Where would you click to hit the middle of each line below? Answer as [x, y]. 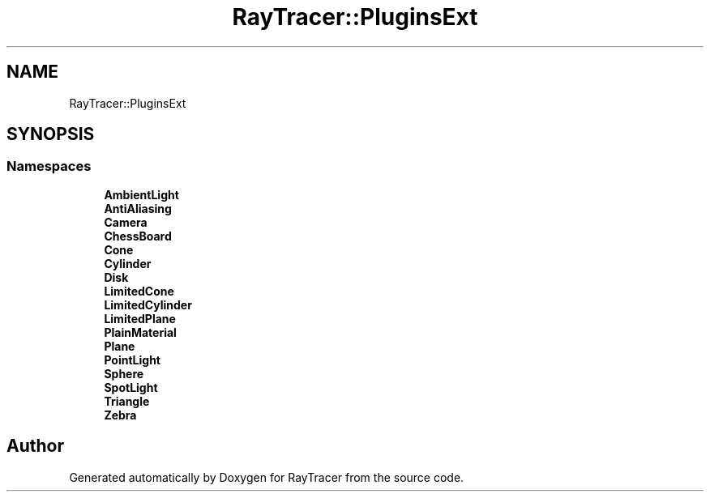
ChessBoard [138, 236]
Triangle [127, 401]
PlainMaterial [140, 332]
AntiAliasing [138, 208]
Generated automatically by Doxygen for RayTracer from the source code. [267, 477]
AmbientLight [141, 194]
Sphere [124, 373]
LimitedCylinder [148, 304]
